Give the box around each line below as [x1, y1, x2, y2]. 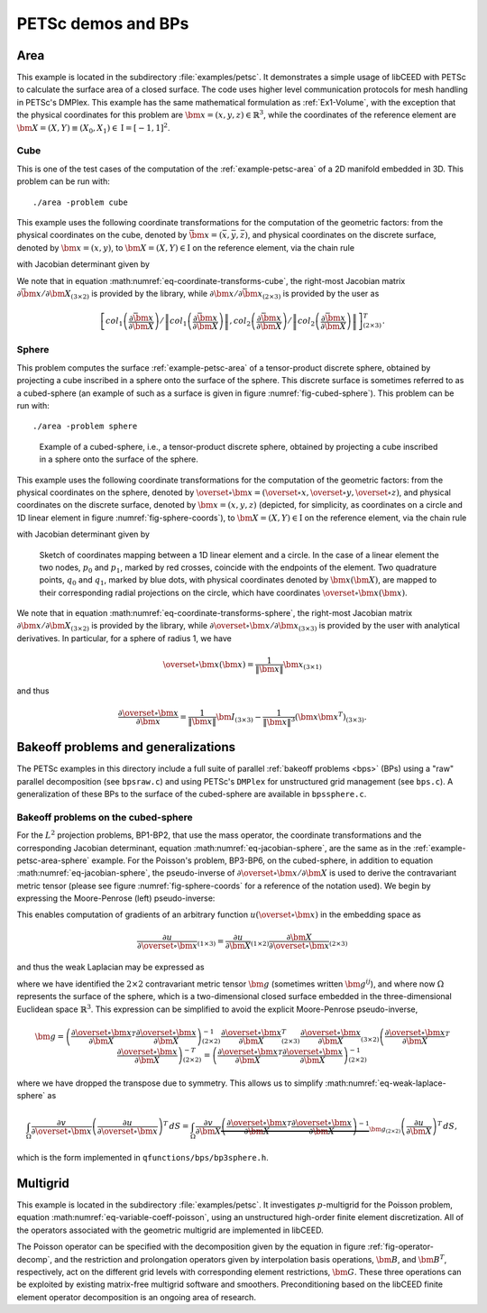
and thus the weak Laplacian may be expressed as [16, 961, 205, 973]
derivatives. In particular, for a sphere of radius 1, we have [16, 632, 232, 644]
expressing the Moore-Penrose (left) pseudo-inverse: [16, 893, 216, 904]
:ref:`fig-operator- [367, 1241, 435, 1253]
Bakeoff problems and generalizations [16, 739, 236, 755]
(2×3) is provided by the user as [262, 288, 380, 301]
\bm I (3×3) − [216, 712, 262, 724]
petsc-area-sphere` [16, 855, 90, 866]
